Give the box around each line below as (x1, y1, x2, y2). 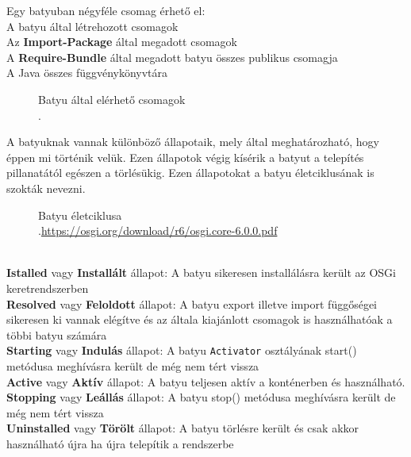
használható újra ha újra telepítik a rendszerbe (6, 435, 234, 451)
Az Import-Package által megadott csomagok (6, 33, 238, 50)
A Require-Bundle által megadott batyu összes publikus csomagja (6, 48, 338, 65)
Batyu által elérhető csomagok (38, 90, 186, 107)
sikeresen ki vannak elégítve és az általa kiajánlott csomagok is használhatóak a (6, 311, 393, 328)
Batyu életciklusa (38, 206, 122, 223)
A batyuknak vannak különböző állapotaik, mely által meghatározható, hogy (6, 133, 379, 150)
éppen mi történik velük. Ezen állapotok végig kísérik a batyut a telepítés (6, 148, 364, 165)
